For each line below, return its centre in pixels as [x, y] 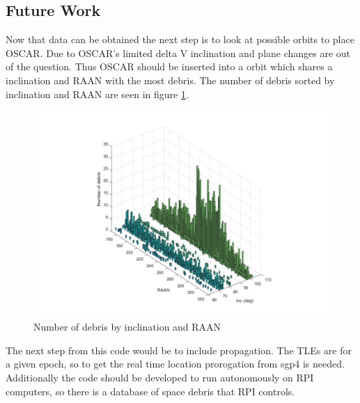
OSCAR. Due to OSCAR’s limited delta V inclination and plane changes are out [178, 53]
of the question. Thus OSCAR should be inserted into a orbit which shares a [169, 66]
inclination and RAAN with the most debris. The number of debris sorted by [170, 80]
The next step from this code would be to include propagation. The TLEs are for [179, 350]
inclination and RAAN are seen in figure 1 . [97, 94]
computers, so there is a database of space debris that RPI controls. [150, 391]
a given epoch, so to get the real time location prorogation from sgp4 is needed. [175, 364]
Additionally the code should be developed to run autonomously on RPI [160, 378]
